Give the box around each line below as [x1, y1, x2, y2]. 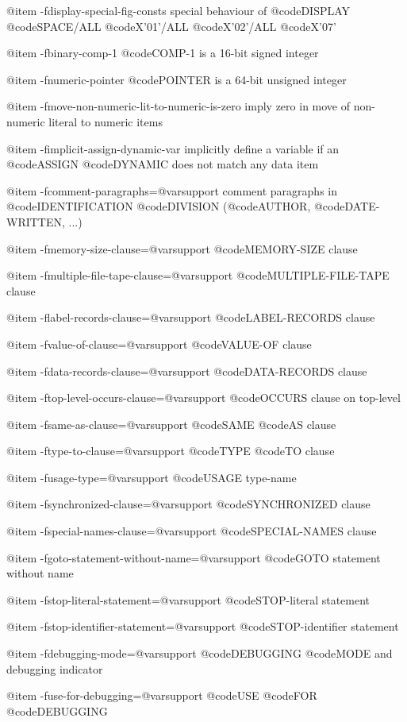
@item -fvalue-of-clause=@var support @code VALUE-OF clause [6, 335, 312, 352]
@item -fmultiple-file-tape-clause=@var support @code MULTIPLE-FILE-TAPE [6, 267, 390, 284]
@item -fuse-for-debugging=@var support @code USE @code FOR [6, 687, 317, 704]
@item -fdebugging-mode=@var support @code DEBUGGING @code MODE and [6, 645, 393, 662]
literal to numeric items [48, 113, 163, 129]
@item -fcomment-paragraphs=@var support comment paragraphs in [6, 182, 338, 199]
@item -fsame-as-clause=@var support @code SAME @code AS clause [6, 415, 336, 432]
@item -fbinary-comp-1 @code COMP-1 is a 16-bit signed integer [6, 44, 319, 61]
